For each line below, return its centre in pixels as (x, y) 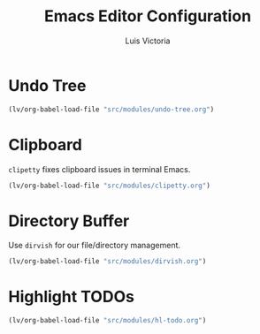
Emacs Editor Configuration (148, 16)
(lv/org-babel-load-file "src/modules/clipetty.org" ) (110, 186)
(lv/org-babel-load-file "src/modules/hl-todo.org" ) (107, 321)
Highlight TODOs (71, 297)
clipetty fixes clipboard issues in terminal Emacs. (99, 169)
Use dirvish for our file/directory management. (95, 246)
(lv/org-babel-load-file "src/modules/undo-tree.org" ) (111, 109)
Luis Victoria (148, 41)
